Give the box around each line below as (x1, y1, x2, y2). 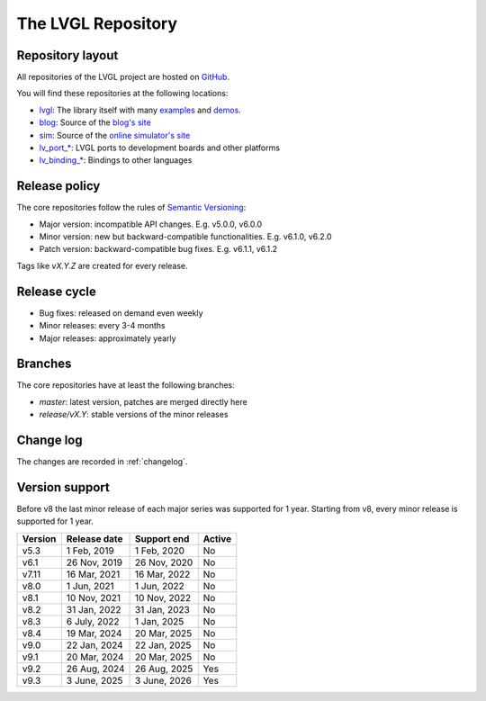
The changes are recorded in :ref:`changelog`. (16, 456, 188, 467)
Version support (16, 480, 110, 495)
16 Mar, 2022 (135, 568, 191, 580)
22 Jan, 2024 (66, 639, 123, 652)
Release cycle (16, 283, 96, 299)
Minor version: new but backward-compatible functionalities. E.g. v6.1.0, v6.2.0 (39, 231, 332, 242)
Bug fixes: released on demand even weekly (39, 307, 203, 319)
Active (202, 532, 232, 544)
